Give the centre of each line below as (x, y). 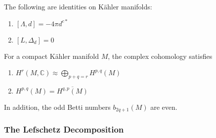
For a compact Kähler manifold (52, 56)
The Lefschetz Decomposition (64, 129)
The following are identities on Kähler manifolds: (78, 6)
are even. (164, 107)
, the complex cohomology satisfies (160, 56)
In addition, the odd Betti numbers (57, 107)
